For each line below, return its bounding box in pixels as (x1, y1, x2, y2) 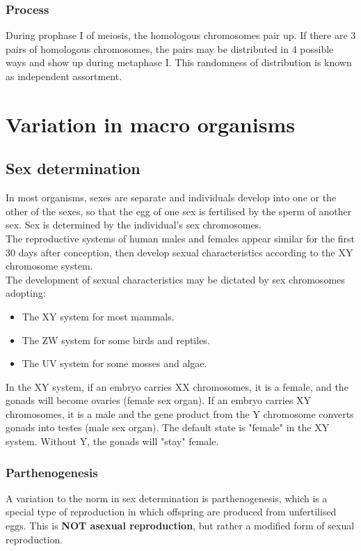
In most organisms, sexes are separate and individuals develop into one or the (6, 190, 337, 205)
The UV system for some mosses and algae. (22, 356, 207, 371)
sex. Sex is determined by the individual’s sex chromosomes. (6, 217, 262, 232)
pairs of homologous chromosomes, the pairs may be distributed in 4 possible (6, 41, 334, 56)
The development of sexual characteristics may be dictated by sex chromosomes (6, 272, 345, 286)
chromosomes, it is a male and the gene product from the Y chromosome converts (6, 406, 354, 421)
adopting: (6, 286, 46, 300)
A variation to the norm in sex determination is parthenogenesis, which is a (6, 490, 328, 505)
